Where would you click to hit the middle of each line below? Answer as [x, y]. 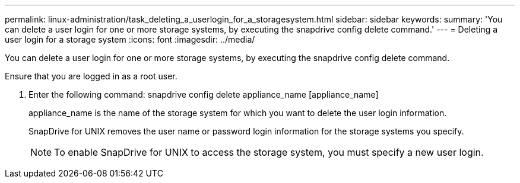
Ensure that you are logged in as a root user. [91, 76]
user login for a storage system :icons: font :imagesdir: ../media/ [130, 39]
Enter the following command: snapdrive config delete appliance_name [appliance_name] [204, 94]
